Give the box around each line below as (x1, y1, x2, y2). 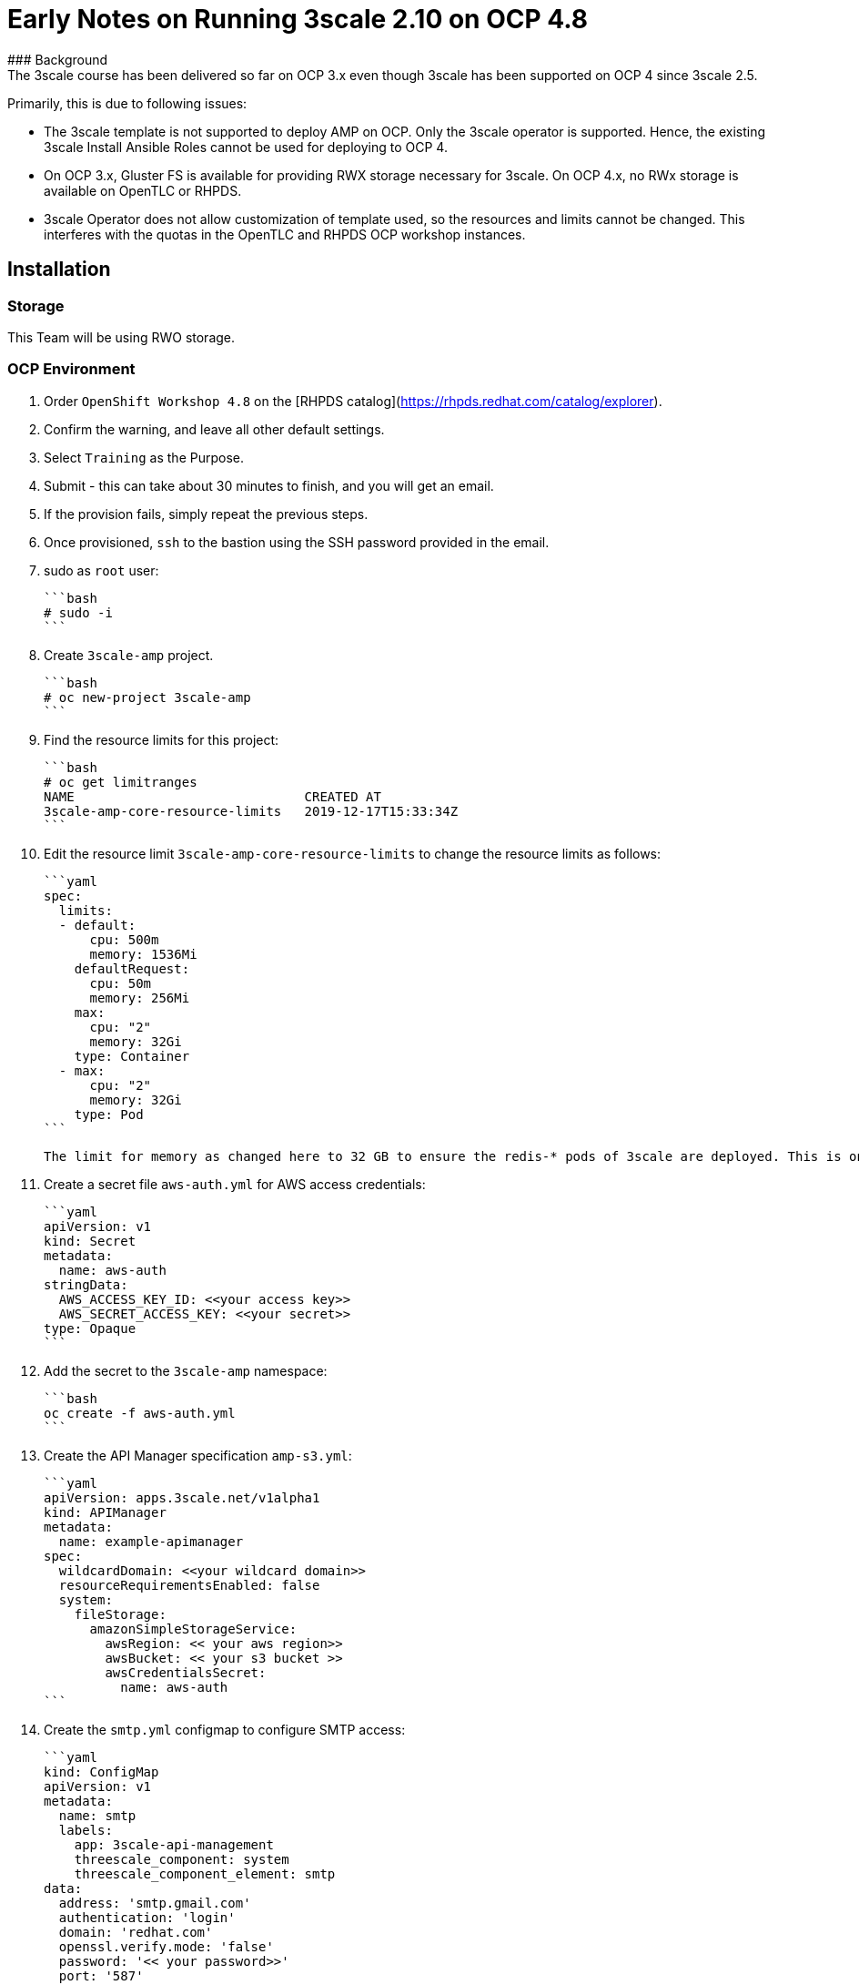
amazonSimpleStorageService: (89, 1621, 298, 1636)
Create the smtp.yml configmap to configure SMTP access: (44, 1721, 406, 1737)
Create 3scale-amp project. (44, 646, 214, 663)
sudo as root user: (44, 562, 159, 578)
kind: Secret (44, 1233, 136, 1248)
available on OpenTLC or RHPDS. (44, 182, 242, 198)
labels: (58, 1822, 113, 1837)
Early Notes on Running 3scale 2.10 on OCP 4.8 (7, 4, 588, 35)
